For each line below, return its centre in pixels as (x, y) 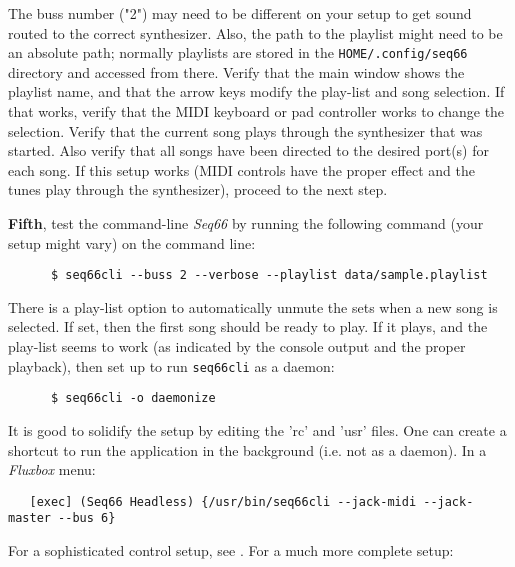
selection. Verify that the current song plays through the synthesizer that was (245, 130)
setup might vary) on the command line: (132, 242)
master (29, 518)
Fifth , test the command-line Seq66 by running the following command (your (246, 223)
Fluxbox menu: (52, 469)
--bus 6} (87, 518)
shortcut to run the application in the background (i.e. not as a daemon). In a (247, 449)
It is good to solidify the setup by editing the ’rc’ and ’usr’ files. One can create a (257, 429)
